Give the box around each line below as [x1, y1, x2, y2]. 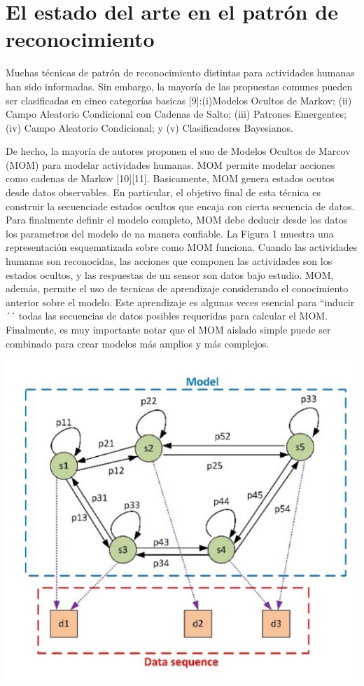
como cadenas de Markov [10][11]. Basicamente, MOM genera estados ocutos [6, 171, 335, 186]
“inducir [319, 294, 355, 309]
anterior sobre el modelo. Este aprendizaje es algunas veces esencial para [6, 294, 317, 309]
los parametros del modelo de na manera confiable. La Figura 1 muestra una [6, 226, 334, 240]
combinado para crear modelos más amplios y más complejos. [6, 336, 269, 350]
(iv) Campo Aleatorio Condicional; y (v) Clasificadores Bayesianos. [6, 120, 293, 135]
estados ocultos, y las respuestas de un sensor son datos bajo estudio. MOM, [6, 267, 334, 282]
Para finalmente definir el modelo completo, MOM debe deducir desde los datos [6, 212, 348, 227]
